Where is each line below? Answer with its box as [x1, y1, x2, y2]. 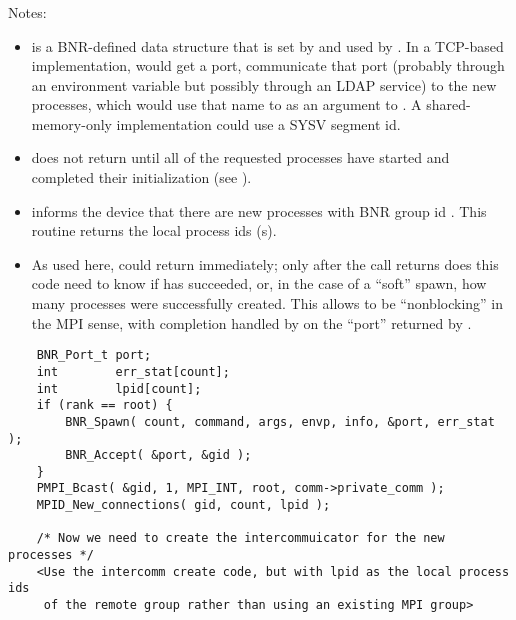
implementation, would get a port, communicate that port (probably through [31, 55, 505, 76]
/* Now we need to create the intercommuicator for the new [36, 531, 445, 546]
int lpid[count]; [36, 381, 202, 396]
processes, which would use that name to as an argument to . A [31, 94, 422, 115]
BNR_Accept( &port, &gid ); [65, 448, 252, 463]
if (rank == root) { [36, 398, 173, 413]
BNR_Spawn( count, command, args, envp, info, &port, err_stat [65, 414, 495, 429]
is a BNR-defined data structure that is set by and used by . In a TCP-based [31, 35, 504, 56]
